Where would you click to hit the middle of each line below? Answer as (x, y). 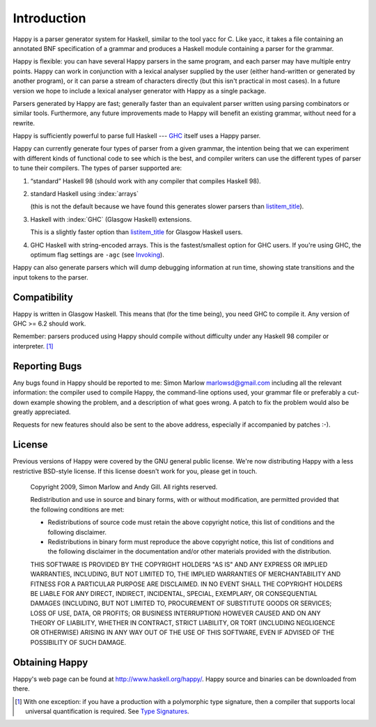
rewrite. (24, 123)
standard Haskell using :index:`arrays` (85, 194)
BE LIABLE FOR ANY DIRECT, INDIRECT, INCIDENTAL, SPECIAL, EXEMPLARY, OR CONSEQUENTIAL (174, 593)
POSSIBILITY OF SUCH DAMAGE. (78, 642)
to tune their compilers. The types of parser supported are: (97, 168)
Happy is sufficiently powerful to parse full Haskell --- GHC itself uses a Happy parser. (137, 136)
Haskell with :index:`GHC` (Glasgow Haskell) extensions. (111, 219)
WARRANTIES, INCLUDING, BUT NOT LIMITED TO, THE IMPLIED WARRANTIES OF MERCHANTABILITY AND (186, 574)
